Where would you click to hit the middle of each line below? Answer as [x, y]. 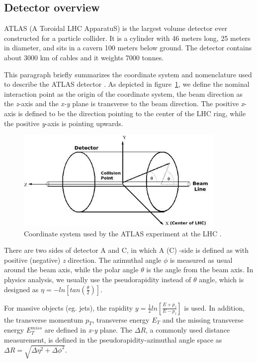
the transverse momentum [44, 319]
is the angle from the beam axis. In [200, 270]
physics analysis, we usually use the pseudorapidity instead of [98, 279]
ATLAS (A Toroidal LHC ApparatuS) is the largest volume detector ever [116, 28]
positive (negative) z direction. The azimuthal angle [83, 260]
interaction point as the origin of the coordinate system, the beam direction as [123, 93]
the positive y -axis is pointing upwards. [64, 123]
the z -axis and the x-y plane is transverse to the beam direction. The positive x [124, 103]
